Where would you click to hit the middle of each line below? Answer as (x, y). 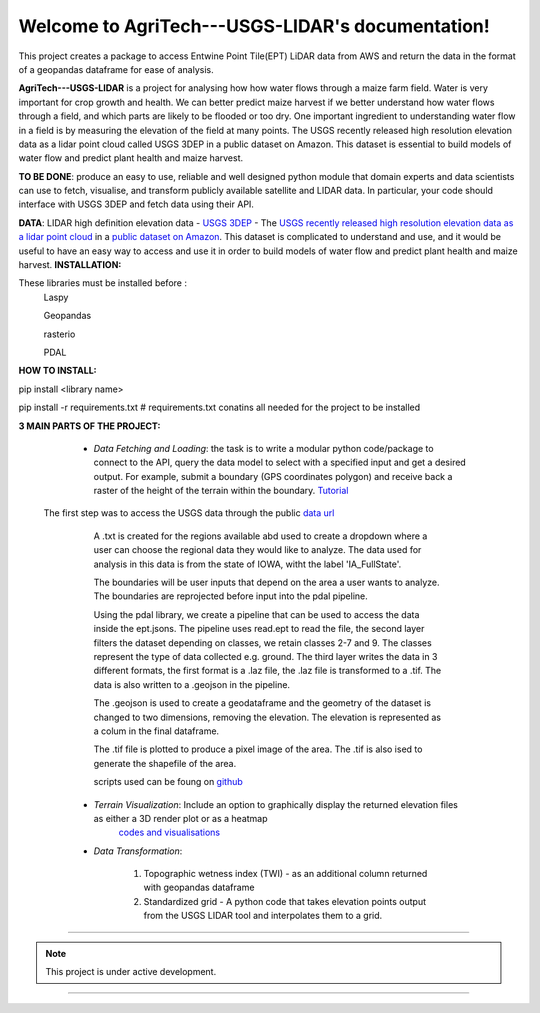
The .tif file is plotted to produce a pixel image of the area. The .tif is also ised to (258, 749)
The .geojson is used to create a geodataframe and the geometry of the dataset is (262, 703)
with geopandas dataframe (199, 887)
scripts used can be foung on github (168, 782)
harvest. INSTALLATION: (70, 265)
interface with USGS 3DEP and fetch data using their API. (136, 204)
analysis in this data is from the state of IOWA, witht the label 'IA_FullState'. (247, 564)
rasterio (59, 334)
